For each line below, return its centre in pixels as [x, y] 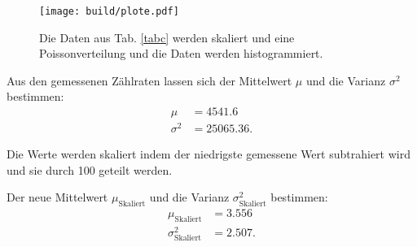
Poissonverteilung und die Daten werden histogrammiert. [181, 53]
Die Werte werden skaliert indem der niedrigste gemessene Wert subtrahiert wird [208, 154]
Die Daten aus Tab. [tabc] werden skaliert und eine [167, 37]
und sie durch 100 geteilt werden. [90, 169]
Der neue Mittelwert [57, 197]
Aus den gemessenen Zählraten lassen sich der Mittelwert [149, 80]
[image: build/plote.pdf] [109, 11]
